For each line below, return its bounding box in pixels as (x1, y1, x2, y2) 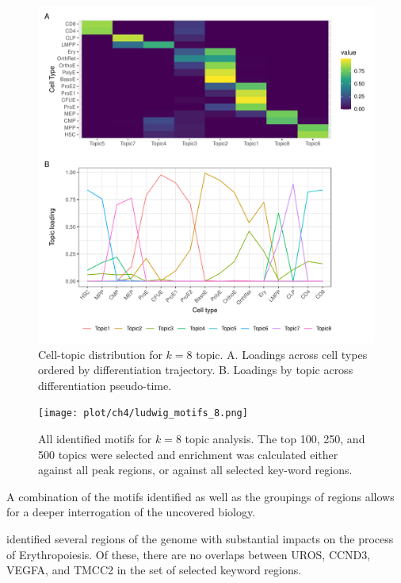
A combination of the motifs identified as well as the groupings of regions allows (6, 488, 395, 504)
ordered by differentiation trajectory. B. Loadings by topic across (38, 361, 353, 378)
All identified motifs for (38, 430, 152, 447)
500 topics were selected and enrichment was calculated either (38, 446, 338, 462)
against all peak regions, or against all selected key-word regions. (38, 461, 353, 478)
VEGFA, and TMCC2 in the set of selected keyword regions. (6, 562, 302, 578)
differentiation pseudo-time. (38, 376, 172, 393)
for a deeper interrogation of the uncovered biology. (6, 504, 256, 520)
